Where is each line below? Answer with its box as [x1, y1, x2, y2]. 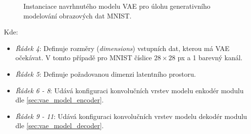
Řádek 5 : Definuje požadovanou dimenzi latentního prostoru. [15, 68, 196, 79]
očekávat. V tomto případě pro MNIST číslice [15, 52, 152, 63]
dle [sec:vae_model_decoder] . [15, 120, 104, 131]
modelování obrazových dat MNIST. [23, 10, 132, 20]
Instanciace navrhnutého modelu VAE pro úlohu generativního [23, 1, 211, 11]
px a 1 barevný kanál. [177, 52, 243, 63]
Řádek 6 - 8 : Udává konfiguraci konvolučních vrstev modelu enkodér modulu [15, 85, 244, 95]
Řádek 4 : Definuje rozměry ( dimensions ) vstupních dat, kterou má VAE [15, 43, 230, 53]
